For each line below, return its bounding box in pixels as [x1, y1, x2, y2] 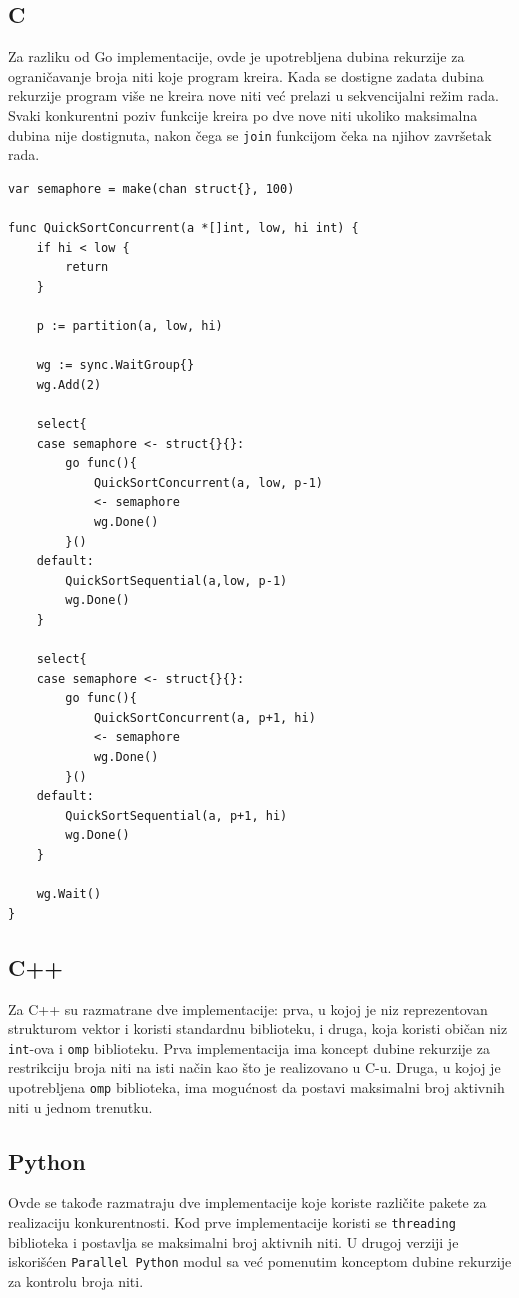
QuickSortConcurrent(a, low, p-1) [93, 475, 323, 490]
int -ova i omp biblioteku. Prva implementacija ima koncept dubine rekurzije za [8, 1037, 490, 1058]
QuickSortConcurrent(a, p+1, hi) [93, 710, 316, 725]
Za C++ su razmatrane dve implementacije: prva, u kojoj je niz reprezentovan [8, 998, 488, 1019]
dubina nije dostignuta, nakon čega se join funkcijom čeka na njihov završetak [8, 124, 492, 145]
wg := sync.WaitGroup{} [36, 358, 195, 373]
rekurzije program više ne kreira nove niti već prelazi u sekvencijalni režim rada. [8, 85, 499, 106]
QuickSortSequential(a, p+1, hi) [65, 808, 288, 823]
